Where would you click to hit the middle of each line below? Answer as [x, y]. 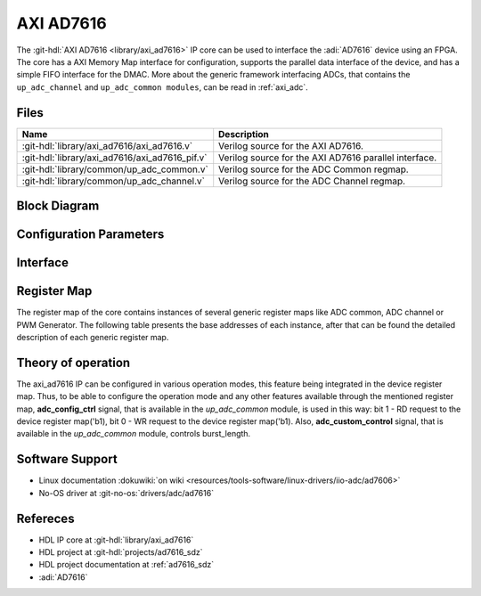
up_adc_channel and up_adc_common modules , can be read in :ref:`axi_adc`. [163, 87]
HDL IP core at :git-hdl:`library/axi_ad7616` [116, 540]
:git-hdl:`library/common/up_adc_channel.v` [113, 181]
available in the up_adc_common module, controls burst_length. [134, 434]
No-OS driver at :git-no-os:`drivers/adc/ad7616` [126, 493]
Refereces [45, 518]
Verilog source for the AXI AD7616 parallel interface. [328, 158]
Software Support [67, 459]
